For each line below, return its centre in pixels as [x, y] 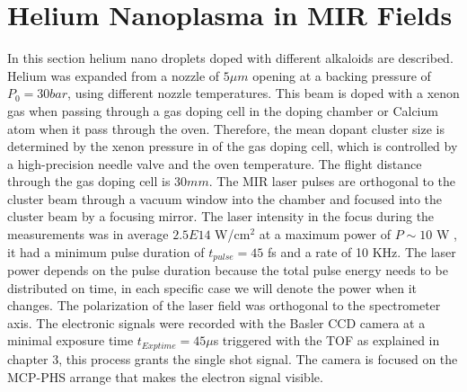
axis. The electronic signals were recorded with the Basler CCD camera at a [216, 322]
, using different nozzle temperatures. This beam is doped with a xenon [264, 93]
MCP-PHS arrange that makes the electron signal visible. [165, 376]
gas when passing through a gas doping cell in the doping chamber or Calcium [223, 110]
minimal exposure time [70, 340]
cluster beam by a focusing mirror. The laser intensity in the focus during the [221, 216]
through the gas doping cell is [89, 181]
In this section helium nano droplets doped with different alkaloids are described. [230, 58]
